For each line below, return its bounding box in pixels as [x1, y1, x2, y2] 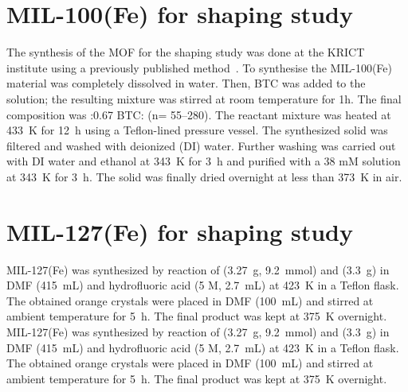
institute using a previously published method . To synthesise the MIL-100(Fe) [6, 59, 393, 76]
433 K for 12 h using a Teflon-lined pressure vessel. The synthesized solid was [6, 122, 388, 138]
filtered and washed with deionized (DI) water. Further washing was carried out [6, 137, 396, 153]
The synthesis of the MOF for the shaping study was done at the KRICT [6, 44, 365, 60]
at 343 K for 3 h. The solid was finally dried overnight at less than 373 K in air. [6, 168, 402, 184]
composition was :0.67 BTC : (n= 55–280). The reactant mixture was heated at [6, 106, 391, 122]
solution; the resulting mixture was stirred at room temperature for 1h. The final [6, 90, 402, 107]
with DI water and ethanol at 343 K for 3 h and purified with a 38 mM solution [6, 153, 401, 169]
